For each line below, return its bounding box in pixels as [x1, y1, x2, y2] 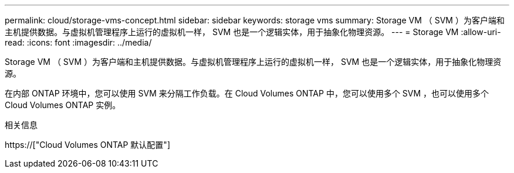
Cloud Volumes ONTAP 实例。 [5, 100, 121, 110]
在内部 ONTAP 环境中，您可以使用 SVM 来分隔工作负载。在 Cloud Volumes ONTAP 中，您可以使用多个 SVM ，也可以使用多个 [5, 88, 489, 98]
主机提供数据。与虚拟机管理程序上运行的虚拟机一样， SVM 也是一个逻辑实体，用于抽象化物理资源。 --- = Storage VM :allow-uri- [5, 27, 501, 37]
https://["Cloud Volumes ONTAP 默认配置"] [5, 140, 170, 150]
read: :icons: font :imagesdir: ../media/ [5, 37, 152, 47]
